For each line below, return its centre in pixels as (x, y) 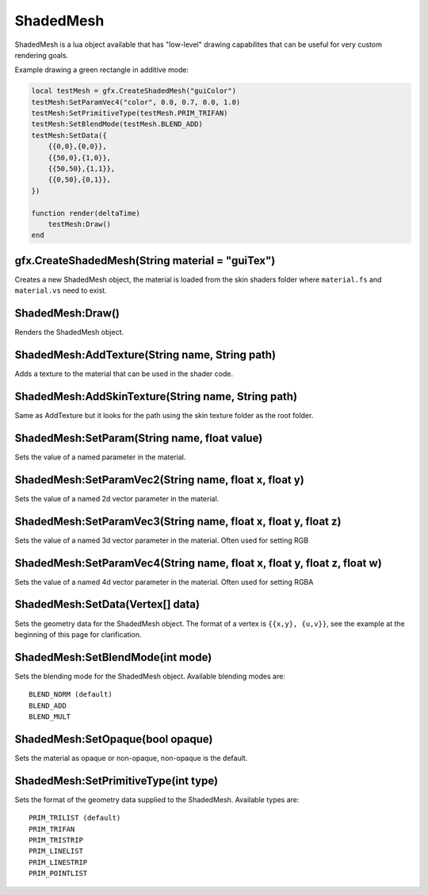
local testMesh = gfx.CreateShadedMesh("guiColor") (134, 91)
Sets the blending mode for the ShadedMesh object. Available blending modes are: (150, 676)
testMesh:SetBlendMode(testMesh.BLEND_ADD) (117, 124)
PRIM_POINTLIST (58, 874)
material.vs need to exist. (61, 290)
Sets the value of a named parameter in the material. (100, 457)
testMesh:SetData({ (69, 135)
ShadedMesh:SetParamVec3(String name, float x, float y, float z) (178, 521)
